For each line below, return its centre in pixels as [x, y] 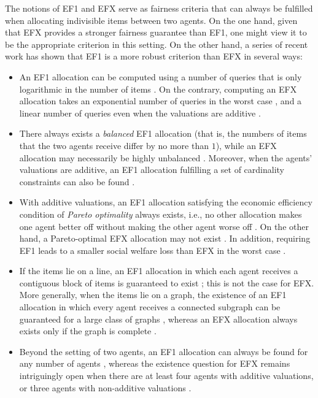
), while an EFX [246, 145]
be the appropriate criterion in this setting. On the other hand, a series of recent [157, 44]
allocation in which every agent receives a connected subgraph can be [150, 307]
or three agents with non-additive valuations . [105, 387]
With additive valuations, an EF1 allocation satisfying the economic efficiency [166, 202]
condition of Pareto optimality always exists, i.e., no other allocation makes [161, 214]
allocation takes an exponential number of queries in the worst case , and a [161, 101]
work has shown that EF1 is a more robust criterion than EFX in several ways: [154, 56]
